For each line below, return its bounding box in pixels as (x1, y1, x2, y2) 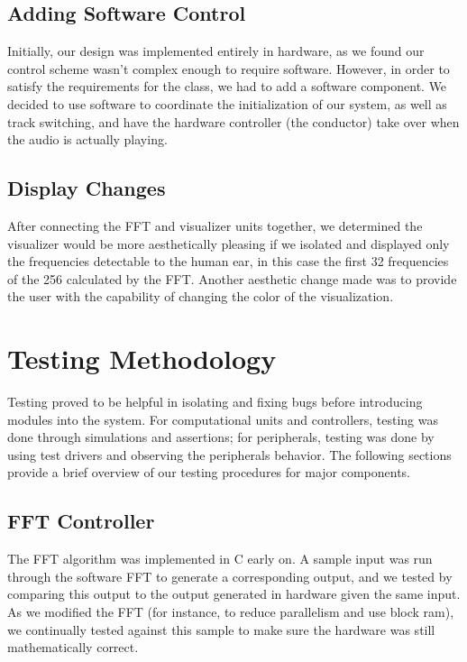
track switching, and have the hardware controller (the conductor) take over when (7, 112, 460, 131)
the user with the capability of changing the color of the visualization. (7, 287, 394, 306)
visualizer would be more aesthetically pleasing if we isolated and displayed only (7, 234, 450, 253)
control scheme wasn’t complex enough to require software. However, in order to (7, 59, 450, 78)
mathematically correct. (7, 638, 139, 657)
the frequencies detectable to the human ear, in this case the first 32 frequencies (7, 252, 449, 271)
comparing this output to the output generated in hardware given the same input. (7, 584, 461, 603)
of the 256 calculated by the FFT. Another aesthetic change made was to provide (7, 269, 457, 288)
